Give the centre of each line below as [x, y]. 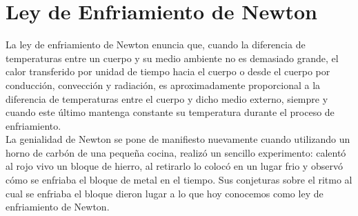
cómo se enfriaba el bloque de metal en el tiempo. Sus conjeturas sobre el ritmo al [179, 180]
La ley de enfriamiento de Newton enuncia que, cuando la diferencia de [156, 45]
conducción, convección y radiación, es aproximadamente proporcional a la [163, 85]
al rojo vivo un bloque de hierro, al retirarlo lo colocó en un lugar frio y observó [174, 166]
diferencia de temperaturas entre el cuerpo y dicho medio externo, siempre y [167, 98]
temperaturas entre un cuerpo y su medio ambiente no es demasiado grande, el [172, 58]
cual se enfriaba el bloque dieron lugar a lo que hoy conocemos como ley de [165, 193]
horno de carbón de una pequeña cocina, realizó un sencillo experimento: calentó [176, 152]
